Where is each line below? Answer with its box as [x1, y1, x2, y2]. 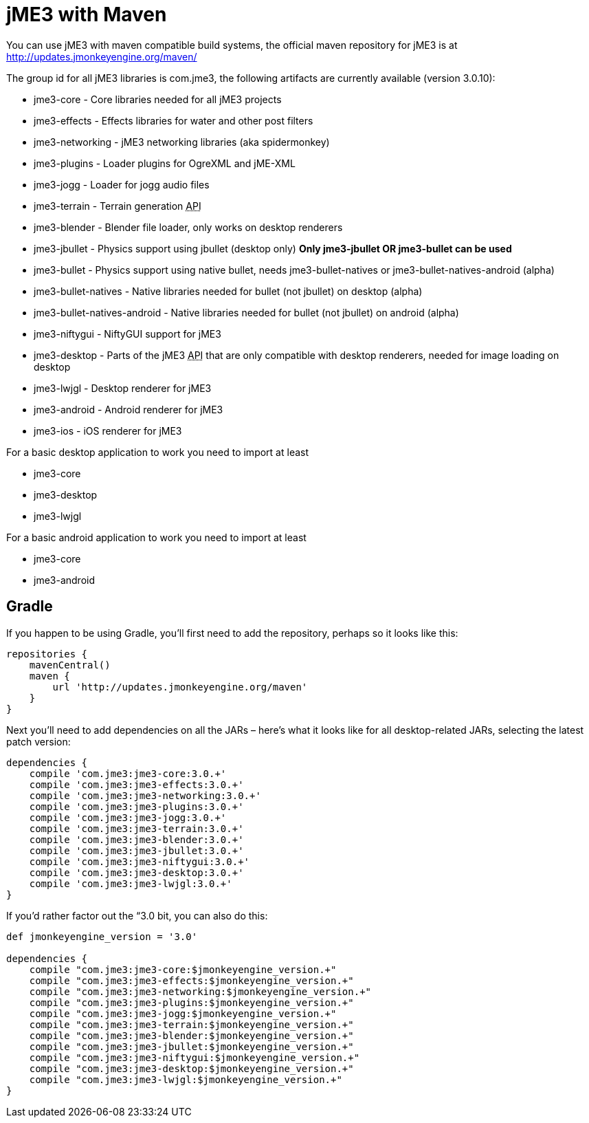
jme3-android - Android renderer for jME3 [34, 403, 223, 415]
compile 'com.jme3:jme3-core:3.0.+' [29, 767, 227, 779]
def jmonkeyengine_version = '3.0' [6, 930, 198, 942]
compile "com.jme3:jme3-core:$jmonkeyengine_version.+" [29, 963, 337, 975]
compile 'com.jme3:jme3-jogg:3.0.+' [29, 811, 227, 823]
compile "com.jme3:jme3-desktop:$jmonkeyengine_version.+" [29, 1062, 354, 1074]
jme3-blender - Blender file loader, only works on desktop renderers [34, 221, 343, 233]
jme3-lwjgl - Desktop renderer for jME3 [34, 382, 212, 394]
